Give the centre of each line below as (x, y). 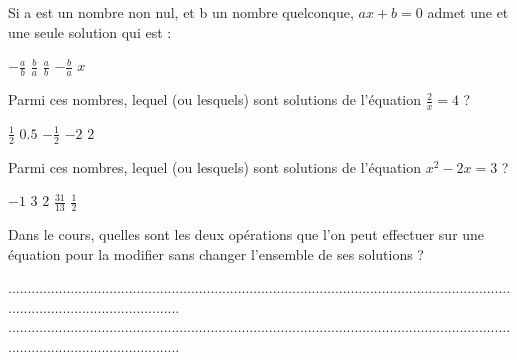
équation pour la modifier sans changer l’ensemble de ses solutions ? (216, 253)
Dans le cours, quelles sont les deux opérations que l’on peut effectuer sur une (246, 234)
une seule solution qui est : (90, 31)
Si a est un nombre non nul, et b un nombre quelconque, (181, 12)
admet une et (468, 12)
